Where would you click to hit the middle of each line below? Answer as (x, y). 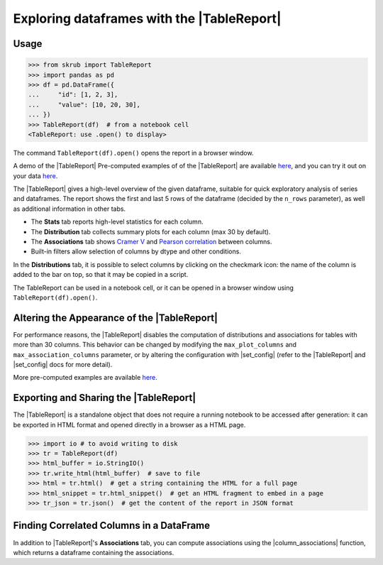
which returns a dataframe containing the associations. (94, 552)
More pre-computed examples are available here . (85, 378)
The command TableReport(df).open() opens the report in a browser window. (133, 153)
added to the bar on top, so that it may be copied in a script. (101, 275)
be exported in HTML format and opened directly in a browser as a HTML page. (129, 424)
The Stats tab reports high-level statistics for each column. (117, 222)
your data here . (35, 176)
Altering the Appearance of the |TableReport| (116, 318)
